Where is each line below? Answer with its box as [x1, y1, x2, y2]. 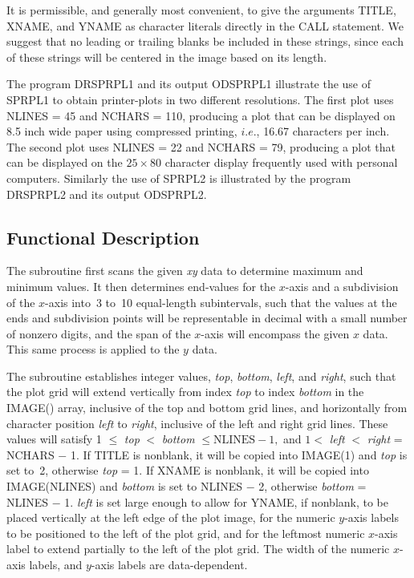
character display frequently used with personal [164, 154, 398, 171]
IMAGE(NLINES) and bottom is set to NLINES [6, 478, 243, 495]
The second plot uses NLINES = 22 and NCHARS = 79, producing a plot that [6, 138, 396, 155]
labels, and [29, 556, 83, 573]
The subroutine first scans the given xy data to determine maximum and [6, 262, 363, 279]
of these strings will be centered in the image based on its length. [6, 48, 327, 65]
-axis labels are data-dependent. [91, 556, 248, 573]
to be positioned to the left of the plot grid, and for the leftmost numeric [6, 524, 365, 541]
